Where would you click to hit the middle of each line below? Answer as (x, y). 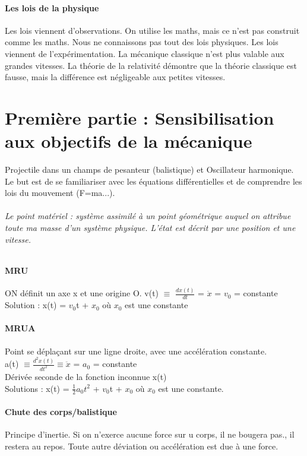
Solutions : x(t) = (37, 388)
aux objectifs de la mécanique (129, 141)
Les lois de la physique (52, 7)
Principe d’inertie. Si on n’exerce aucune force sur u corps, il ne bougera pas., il (150, 434)
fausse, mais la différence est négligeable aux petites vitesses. (115, 77)
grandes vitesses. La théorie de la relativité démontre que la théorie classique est (151, 65)
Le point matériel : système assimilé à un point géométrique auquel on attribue (148, 216)
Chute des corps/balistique (61, 411)
